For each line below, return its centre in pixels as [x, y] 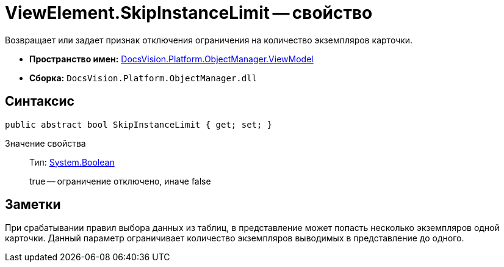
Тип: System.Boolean [72, 162]
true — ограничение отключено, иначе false [120, 181]
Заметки [33, 205]
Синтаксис [40, 101]
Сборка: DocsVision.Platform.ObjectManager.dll [143, 78]
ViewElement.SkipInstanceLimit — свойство [189, 13]
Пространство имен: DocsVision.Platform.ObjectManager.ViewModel [171, 59]
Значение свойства [45, 143]
